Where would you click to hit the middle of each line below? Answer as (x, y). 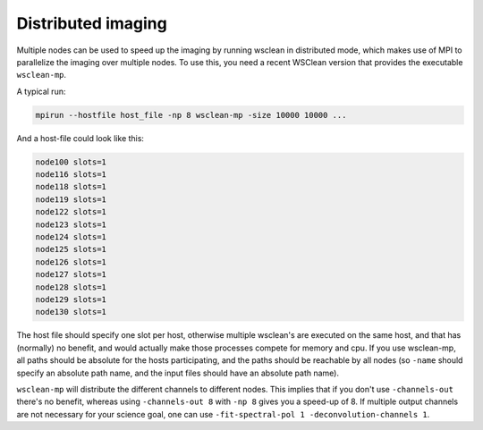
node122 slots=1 (71, 212)
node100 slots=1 (71, 162)
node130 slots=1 (71, 312)
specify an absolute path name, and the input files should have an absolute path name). (178, 373)
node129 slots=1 (71, 299)
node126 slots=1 (71, 262)
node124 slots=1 (71, 237)
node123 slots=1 (71, 224)
